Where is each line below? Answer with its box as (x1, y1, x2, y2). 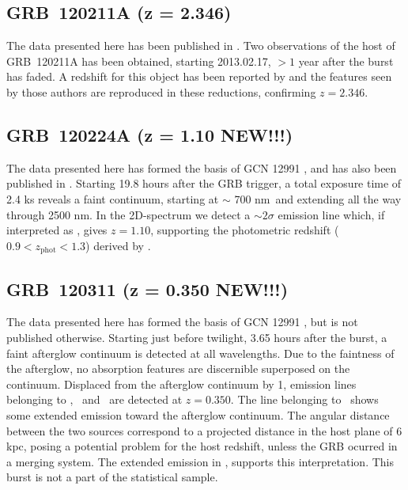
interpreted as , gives (6, 222, 108, 238)
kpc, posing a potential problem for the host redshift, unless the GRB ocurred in (6, 438, 398, 454)
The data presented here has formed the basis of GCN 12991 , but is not (6, 313, 358, 330)
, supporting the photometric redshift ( (150, 222, 339, 238)
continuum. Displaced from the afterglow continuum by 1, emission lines (6, 375, 357, 392)
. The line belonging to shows (230, 391, 379, 408)
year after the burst (298, 52, 394, 69)
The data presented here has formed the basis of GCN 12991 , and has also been (6, 159, 397, 176)
